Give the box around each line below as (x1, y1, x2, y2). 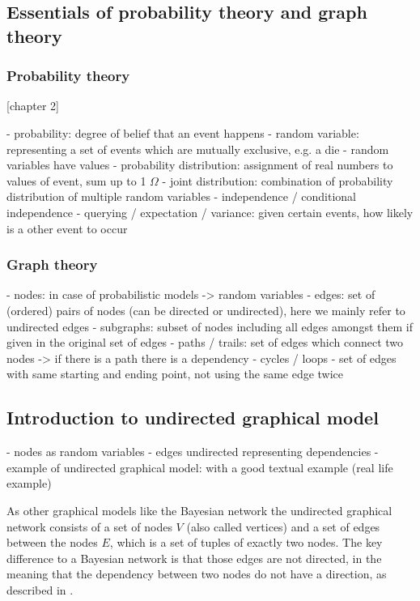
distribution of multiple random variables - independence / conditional (6, 188, 356, 205)
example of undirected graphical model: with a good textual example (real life (6, 458, 393, 475)
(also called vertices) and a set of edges (186, 518, 380, 535)
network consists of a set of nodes (6, 518, 172, 535)
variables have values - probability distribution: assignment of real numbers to (6, 156, 393, 173)
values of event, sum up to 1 (6, 172, 146, 189)
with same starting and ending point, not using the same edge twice (6, 365, 344, 382)
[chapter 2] (6, 97, 59, 114)
